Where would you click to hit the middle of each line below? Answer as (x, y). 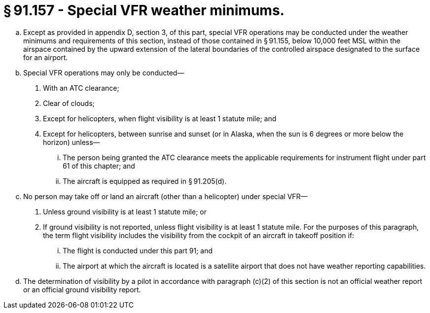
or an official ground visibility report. (82, 289)
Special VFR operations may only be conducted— (104, 72)
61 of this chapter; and (99, 166)
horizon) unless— (72, 142)
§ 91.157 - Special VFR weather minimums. (144, 10)
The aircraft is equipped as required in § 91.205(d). (145, 181)
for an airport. (46, 57)
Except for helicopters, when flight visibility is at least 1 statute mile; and (160, 118)
